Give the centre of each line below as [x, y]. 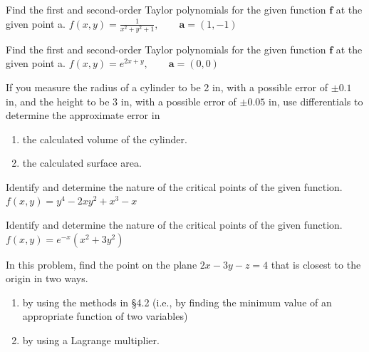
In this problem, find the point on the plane [102, 264]
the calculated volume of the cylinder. [105, 139]
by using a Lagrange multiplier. [91, 340]
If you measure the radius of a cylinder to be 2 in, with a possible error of [167, 87]
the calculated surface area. [82, 163]
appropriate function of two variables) [105, 316]
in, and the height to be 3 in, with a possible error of [121, 101]
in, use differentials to [316, 101]
